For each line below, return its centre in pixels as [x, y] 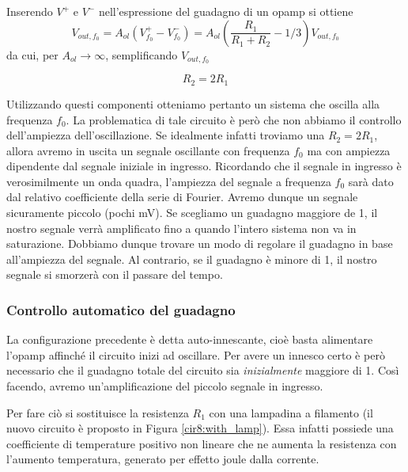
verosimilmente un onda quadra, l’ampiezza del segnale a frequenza [169, 181]
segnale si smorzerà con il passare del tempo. [115, 274]
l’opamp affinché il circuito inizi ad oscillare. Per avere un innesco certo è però [196, 354]
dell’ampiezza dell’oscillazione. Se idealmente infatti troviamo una [166, 135]
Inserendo [30, 11]
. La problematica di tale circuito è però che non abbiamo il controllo [234, 119]
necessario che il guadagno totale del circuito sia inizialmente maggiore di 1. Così [203, 370]
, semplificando [142, 54]
